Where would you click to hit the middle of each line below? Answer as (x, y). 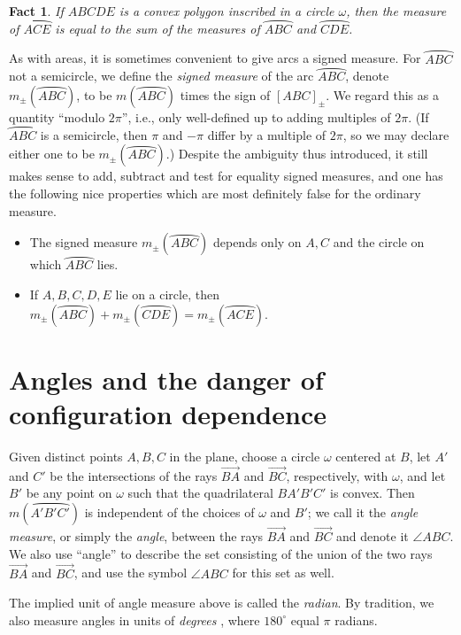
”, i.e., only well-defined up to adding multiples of (256, 117)
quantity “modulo (57, 117)
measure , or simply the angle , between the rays (136, 536)
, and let (423, 475)
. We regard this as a (382, 95)
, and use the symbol (131, 573)
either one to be (52, 154)
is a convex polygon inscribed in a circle (227, 11)
